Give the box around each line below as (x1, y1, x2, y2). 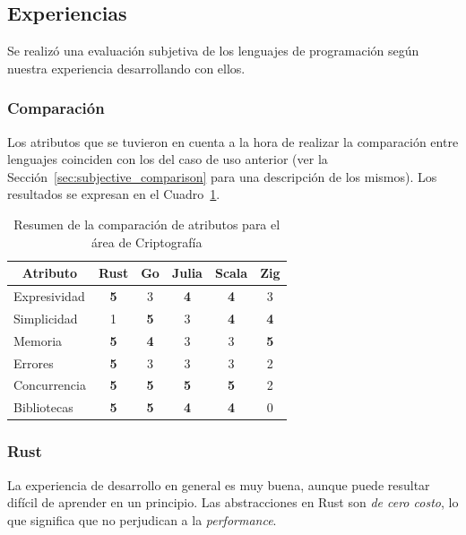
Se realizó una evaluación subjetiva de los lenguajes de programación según (7, 41, 419, 60)
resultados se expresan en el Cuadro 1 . (7, 185, 220, 203)
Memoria (13, 331, 63, 349)
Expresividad (13, 287, 85, 306)
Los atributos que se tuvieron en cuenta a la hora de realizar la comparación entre (7, 132, 459, 151)
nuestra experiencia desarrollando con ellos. (7, 58, 246, 77)
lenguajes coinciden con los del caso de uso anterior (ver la (7, 150, 328, 168)
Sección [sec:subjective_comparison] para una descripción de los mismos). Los (7, 167, 437, 186)
